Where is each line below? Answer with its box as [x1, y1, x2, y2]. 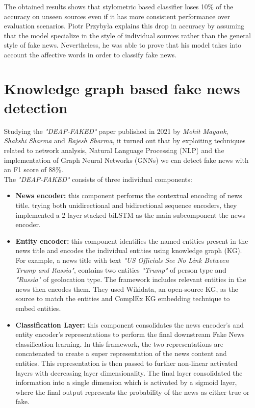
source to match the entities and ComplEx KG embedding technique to [15, 293, 230, 304]
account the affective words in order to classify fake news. [4, 49, 177, 59]
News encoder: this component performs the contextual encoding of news [15, 190, 242, 201]
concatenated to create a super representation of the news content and [15, 348, 227, 358]
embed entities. [15, 303, 61, 313]
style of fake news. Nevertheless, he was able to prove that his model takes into [4, 40, 241, 50]
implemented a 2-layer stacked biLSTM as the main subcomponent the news [15, 209, 246, 220]
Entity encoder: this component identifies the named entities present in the [15, 235, 248, 246]
